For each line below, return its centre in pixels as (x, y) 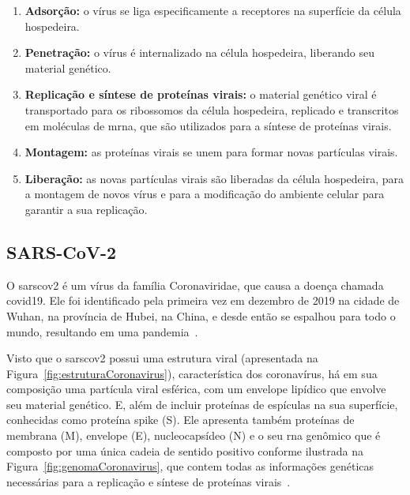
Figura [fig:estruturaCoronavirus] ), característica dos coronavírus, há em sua (192, 373)
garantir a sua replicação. (86, 209)
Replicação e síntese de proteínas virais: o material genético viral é (201, 94)
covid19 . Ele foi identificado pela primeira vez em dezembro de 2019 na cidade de (203, 300)
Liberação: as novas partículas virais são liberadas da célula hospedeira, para (214, 178)
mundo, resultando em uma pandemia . (102, 331)
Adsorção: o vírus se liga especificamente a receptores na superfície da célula (213, 10)
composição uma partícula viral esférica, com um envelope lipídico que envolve (196, 389)
